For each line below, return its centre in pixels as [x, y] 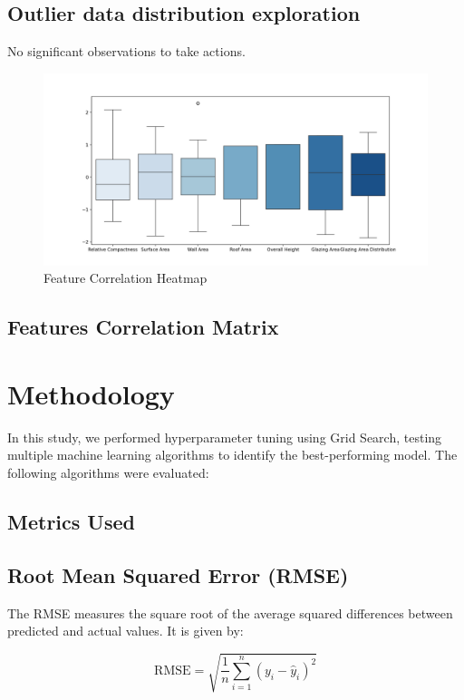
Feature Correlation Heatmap [126, 278]
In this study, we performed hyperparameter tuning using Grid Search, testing [225, 437]
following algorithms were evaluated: [108, 473]
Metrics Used [71, 522]
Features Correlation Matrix [143, 327]
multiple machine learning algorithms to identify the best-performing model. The [232, 455]
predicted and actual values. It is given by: [126, 631]
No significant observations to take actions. [126, 51]
